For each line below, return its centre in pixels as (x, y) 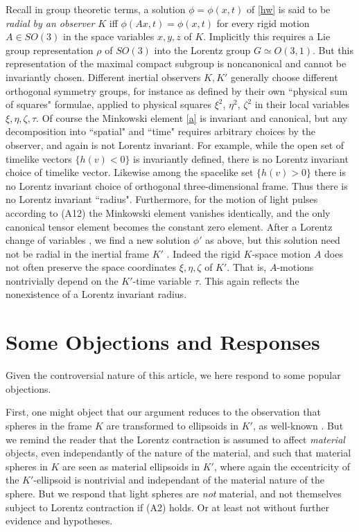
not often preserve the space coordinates (91, 267)
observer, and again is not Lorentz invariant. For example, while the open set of (175, 144)
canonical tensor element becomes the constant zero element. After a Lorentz (169, 226)
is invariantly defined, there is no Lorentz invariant (241, 158)
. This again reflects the (249, 280)
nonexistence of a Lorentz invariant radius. (96, 294)
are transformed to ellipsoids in (173, 425)
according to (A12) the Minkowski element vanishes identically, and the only (168, 212)
